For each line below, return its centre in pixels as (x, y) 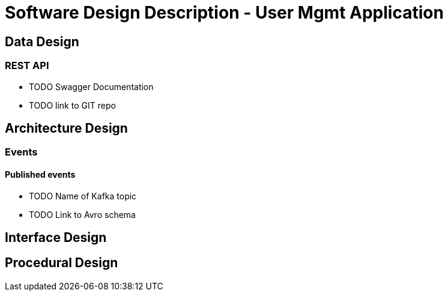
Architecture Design (66, 128)
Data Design (42, 41)
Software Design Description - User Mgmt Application (224, 13)
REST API (27, 66)
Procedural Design (62, 263)
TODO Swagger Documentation (91, 86)
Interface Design (56, 238)
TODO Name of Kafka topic (83, 196)
